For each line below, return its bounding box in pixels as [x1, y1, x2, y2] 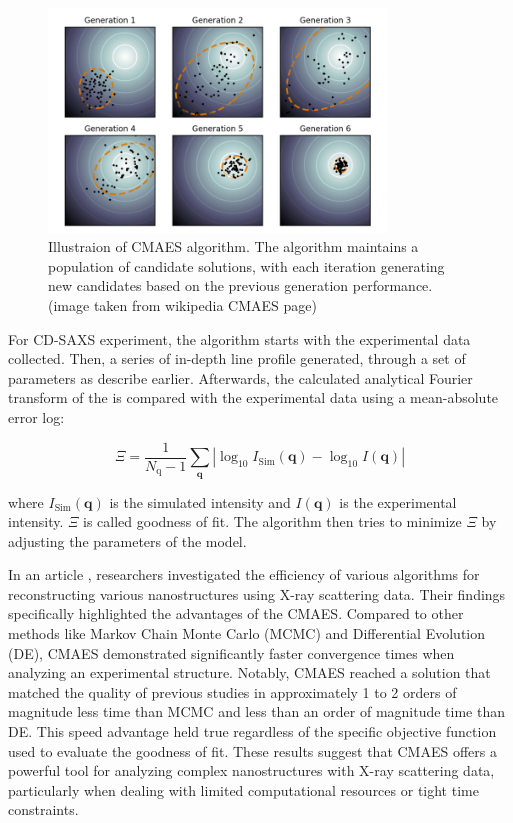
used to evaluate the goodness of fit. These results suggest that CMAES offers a [8, 740, 497, 761]
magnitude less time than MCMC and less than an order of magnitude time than [8, 701, 505, 722]
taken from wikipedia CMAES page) [93, 295, 317, 316]
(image [48, 295, 90, 316]
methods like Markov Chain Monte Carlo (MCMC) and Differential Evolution [8, 623, 486, 644]
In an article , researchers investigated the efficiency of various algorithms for [8, 564, 480, 585]
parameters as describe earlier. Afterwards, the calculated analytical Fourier [8, 367, 473, 388]
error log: [8, 407, 65, 428]
